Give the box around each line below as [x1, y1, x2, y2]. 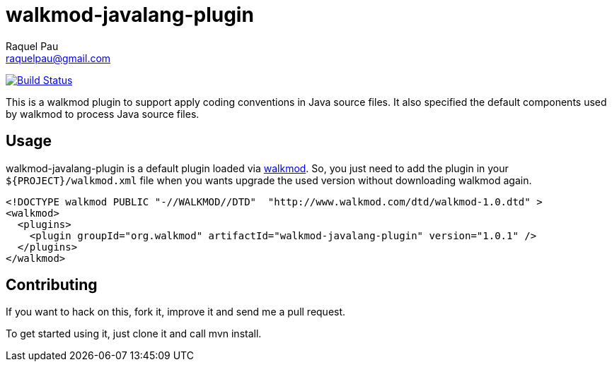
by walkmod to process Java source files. [6, 107, 200, 120]
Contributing [6, 276, 98, 294]
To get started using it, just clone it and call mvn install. [6, 327, 262, 340]
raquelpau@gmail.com [6, 52, 111, 64]
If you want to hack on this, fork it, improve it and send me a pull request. [6, 306, 346, 318]
